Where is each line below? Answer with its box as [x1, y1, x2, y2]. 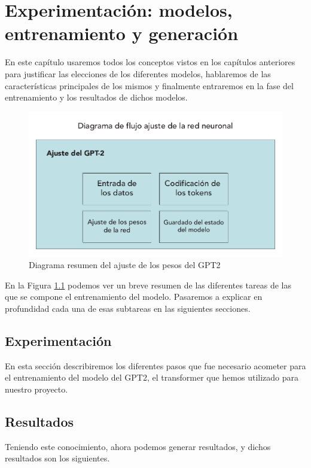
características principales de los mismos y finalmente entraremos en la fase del [5, 79, 294, 92]
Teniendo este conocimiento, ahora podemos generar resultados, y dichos [5, 440, 271, 452]
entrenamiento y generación [5, 21, 239, 45]
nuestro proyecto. [5, 383, 68, 396]
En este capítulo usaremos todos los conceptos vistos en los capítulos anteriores [5, 56, 295, 68]
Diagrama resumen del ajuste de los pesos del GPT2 [29, 259, 221, 271]
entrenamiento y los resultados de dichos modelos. [5, 91, 188, 104]
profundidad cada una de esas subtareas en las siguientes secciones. [5, 302, 251, 315]
